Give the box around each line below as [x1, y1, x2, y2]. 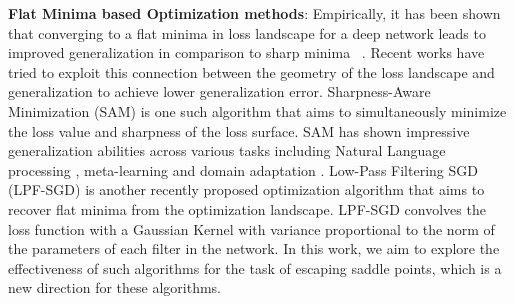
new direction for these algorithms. [8, 277, 221, 298]
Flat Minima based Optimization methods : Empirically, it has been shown [8, 3, 501, 23]
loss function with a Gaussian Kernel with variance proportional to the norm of [8, 218, 495, 239]
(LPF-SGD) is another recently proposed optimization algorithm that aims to [8, 179, 485, 200]
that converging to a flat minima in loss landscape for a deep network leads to [8, 22, 486, 43]
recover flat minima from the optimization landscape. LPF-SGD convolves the [8, 198, 486, 219]
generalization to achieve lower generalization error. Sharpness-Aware [8, 81, 431, 102]
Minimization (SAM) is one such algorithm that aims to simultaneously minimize [8, 100, 507, 121]
